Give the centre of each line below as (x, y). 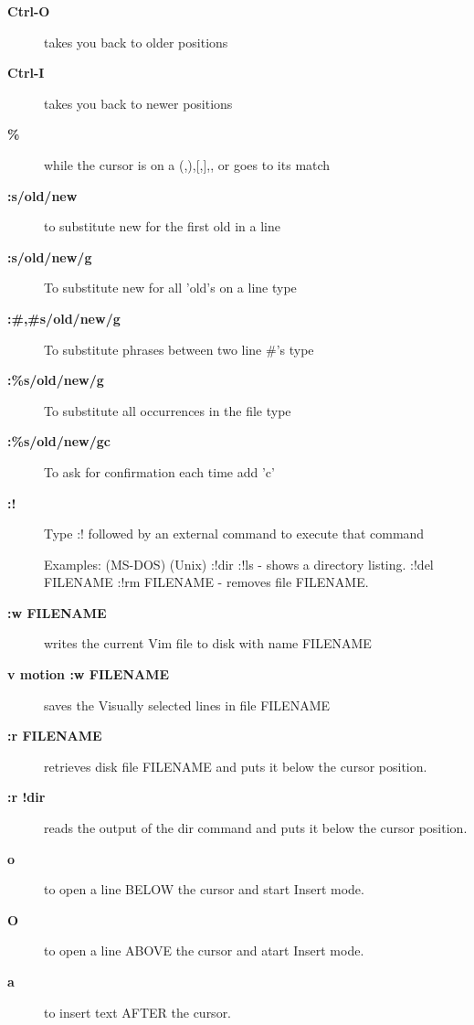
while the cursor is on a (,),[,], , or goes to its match (187, 164)
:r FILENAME (55, 736)
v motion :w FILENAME (89, 674)
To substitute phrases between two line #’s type (179, 349)
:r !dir (26, 797)
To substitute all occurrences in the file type (168, 410)
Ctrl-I (26, 73)
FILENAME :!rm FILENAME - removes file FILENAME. (206, 582)
